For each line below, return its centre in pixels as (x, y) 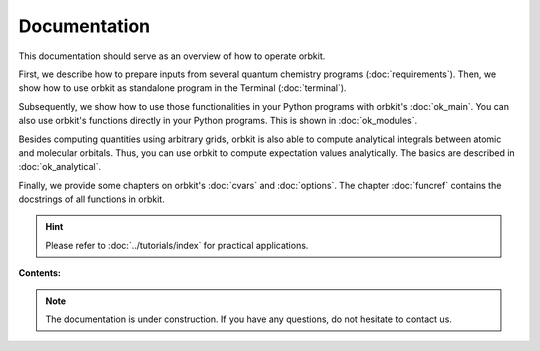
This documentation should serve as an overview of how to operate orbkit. (172, 56)
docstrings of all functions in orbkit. (91, 199)
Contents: (40, 273)
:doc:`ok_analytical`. (60, 167)
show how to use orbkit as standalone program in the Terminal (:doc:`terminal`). (182, 88)
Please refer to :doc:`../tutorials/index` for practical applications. (177, 245)
